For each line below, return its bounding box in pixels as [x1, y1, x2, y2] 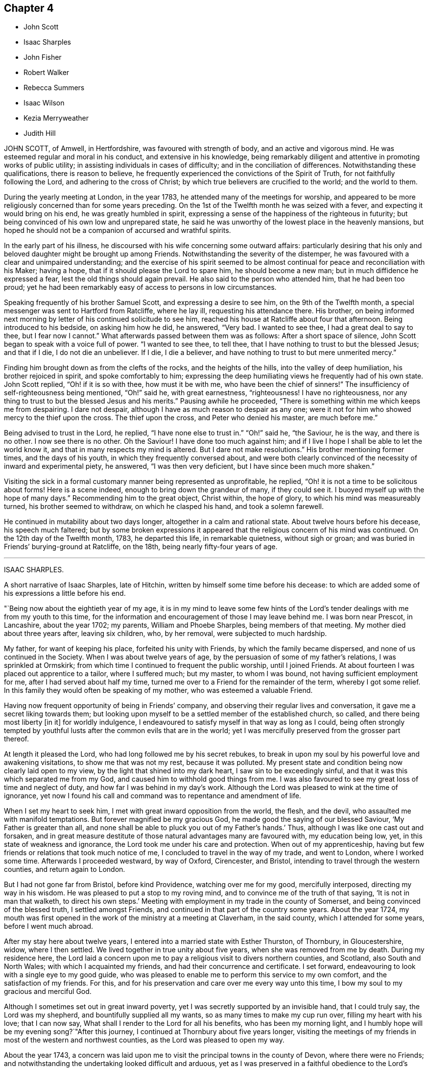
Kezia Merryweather [24, 114, 89, 123]
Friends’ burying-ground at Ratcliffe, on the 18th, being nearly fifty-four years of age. [4, 542, 278, 551]
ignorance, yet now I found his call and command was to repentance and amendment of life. [4, 791, 301, 800]
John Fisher [24, 53, 62, 62]
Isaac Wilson [24, 99, 65, 107]
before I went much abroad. [4, 922, 94, 931]
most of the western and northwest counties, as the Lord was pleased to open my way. [4, 1036, 285, 1044]
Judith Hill [24, 129, 56, 138]
